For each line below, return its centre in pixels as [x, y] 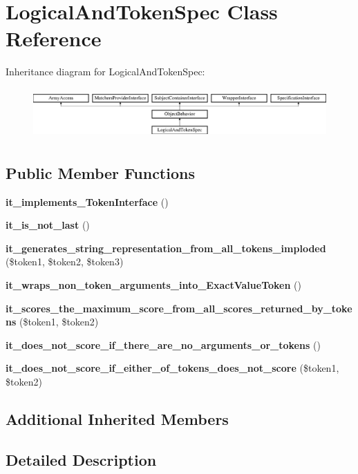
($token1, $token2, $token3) [65, 262]
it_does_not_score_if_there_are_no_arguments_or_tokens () [163, 344]
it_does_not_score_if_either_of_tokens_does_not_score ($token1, [172, 368]
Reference [54, 38]
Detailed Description [81, 459]
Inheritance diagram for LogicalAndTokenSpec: [105, 72]
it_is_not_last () [48, 225]
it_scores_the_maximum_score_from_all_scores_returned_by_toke [179, 308]
